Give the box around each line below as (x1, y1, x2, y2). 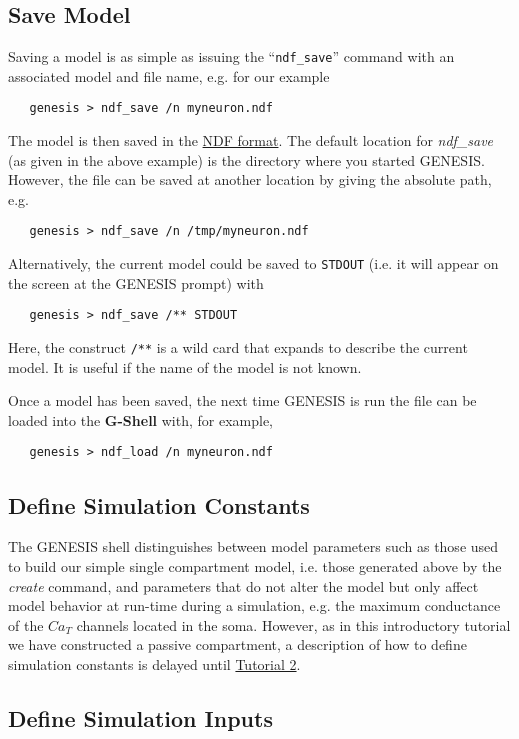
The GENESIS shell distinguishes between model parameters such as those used (8, 536, 499, 557)
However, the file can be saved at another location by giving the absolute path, (8, 169, 492, 190)
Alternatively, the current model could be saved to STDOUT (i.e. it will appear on (8, 253, 499, 274)
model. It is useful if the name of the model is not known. (8, 356, 362, 377)
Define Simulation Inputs (8, 702, 273, 733)
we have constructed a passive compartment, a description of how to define (8, 634, 467, 655)
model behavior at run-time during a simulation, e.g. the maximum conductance (8, 595, 501, 616)
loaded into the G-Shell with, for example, (8, 409, 274, 430)
